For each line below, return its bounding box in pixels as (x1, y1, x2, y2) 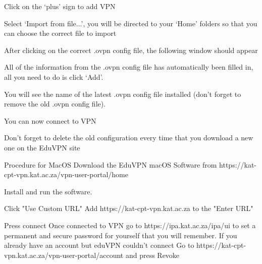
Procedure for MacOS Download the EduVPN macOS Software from (4, 159, 217, 170)
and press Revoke (125, 249, 180, 260)
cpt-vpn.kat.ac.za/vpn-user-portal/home (4, 169, 128, 180)
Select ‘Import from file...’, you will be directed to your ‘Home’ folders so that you (4, 18, 257, 28)
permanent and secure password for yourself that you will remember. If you (4, 230, 237, 240)
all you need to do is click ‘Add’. (4, 71, 103, 82)
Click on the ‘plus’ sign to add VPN (4, 1, 116, 11)
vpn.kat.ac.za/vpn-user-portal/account (4, 249, 124, 260)
